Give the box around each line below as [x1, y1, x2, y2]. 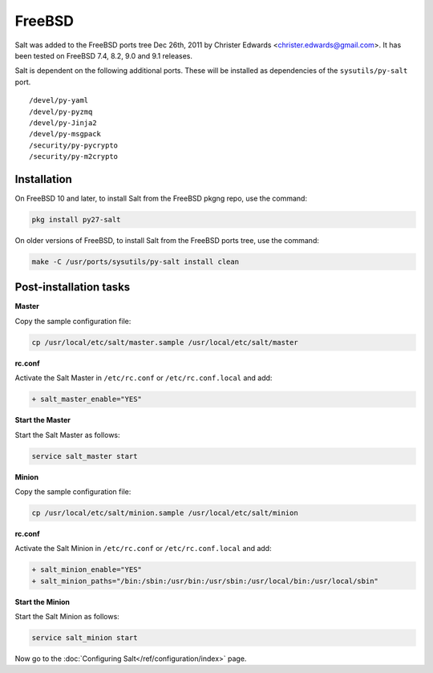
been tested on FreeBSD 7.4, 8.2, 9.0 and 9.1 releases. [14, 51, 192, 60]
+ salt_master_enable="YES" [31, 395, 142, 404]
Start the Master [14, 416, 71, 425]
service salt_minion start [31, 633, 138, 642]
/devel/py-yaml [29, 96, 89, 105]
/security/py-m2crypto [29, 152, 119, 161]
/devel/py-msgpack [29, 129, 102, 139]
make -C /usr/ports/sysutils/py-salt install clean [31, 257, 240, 266]
